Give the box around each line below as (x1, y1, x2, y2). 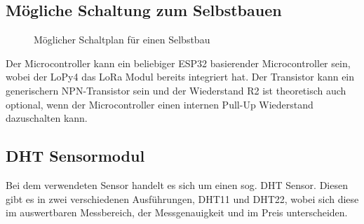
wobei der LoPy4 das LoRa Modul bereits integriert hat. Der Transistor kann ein (6, 69, 355, 84)
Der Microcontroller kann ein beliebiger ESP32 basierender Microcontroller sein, (6, 55, 351, 70)
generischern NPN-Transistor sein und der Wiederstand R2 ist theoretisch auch (6, 83, 346, 97)
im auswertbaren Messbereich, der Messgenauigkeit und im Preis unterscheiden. (6, 205, 348, 220)
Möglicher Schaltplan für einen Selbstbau (34, 32, 210, 47)
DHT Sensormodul (6, 145, 145, 167)
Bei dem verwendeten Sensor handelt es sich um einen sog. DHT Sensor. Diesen (6, 177, 348, 192)
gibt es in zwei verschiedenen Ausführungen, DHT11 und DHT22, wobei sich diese (6, 191, 359, 206)
